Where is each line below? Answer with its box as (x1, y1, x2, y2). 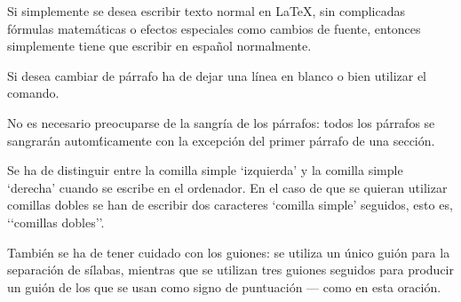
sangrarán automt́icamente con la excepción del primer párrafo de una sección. (7, 131, 435, 149)
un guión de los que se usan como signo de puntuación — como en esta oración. (7, 277, 441, 296)
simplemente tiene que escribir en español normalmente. (7, 36, 312, 55)
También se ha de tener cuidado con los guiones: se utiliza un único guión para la (7, 242, 450, 261)
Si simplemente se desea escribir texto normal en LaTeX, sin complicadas (7, 2, 405, 20)
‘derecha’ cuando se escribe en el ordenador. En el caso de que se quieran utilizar (7, 178, 448, 196)
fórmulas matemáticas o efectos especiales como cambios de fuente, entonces (7, 19, 421, 37)
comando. (7, 83, 60, 102)
